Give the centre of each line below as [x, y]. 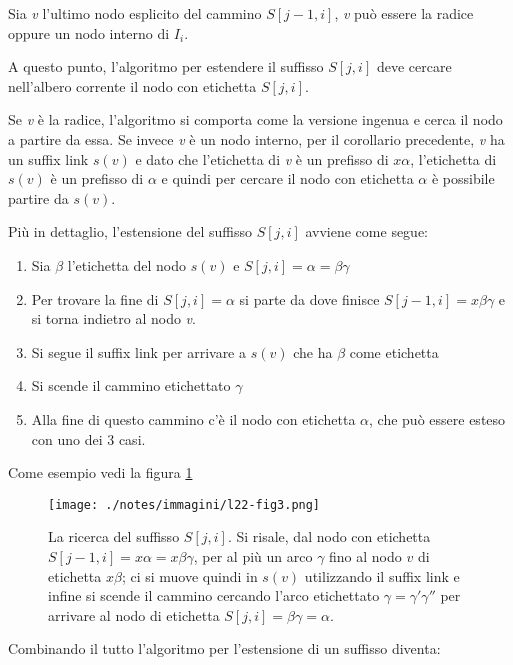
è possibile [463, 178]
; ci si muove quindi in [189, 575]
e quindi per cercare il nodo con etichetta [287, 178]
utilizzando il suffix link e [382, 575]
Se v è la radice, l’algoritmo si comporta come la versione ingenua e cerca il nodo [255, 119]
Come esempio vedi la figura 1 [100, 472]
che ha [313, 351]
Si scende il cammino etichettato [131, 385]
